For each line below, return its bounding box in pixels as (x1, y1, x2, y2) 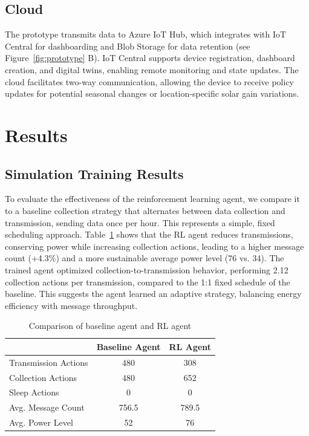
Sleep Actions (9, 386, 59, 399)
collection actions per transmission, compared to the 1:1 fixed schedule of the (5, 275, 290, 288)
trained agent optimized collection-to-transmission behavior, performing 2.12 (5, 263, 288, 276)
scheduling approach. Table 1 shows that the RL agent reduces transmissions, (5, 228, 293, 241)
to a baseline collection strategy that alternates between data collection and (5, 204, 285, 216)
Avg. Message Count (9, 401, 85, 414)
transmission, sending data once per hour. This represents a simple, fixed (5, 216, 275, 229)
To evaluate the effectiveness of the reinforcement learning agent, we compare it (5, 192, 300, 205)
